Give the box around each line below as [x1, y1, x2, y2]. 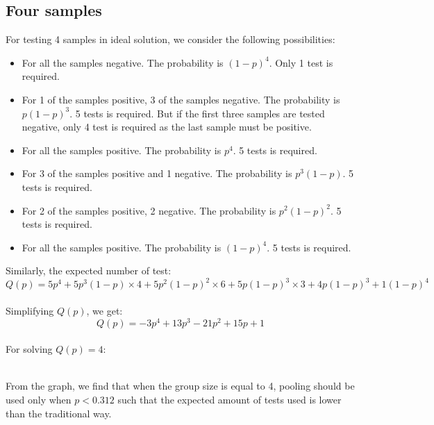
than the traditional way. [6, 406, 112, 420]
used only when [6, 392, 72, 407]
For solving [6, 342, 53, 356]
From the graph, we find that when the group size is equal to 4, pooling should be [6, 378, 355, 393]
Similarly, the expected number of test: [6, 263, 172, 278]
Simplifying [6, 303, 54, 318]
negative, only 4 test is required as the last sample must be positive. [22, 119, 312, 134]
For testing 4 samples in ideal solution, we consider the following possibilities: [6, 32, 335, 47]
